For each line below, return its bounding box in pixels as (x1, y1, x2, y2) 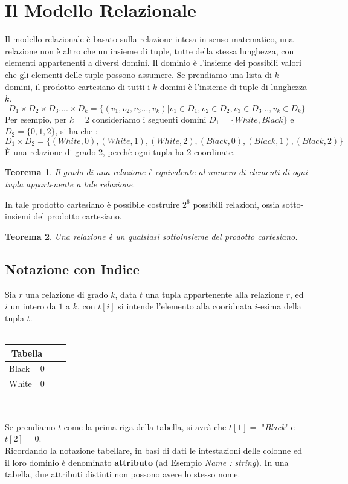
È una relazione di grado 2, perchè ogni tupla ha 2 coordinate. (5, 145, 236, 158)
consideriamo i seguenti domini (92, 112, 207, 125)
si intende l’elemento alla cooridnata (118, 300, 252, 312)
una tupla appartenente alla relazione (145, 288, 284, 300)
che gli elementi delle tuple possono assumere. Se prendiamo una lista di (5, 68, 272, 80)
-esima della (257, 300, 301, 312)
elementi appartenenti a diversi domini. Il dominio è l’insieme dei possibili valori (5, 56, 301, 69)
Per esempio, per (5, 112, 67, 125)
